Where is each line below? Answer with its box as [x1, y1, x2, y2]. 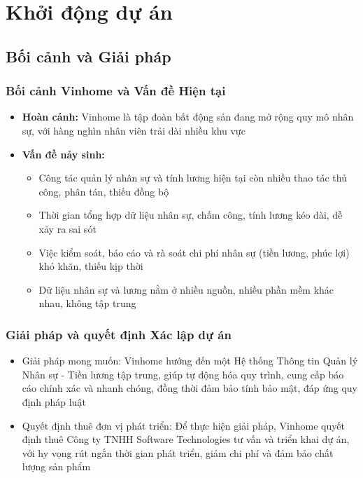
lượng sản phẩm [22, 459, 91, 474]
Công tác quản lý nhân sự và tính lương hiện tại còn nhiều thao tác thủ [38, 170, 347, 185]
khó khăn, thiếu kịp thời [38, 259, 143, 273]
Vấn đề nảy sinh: [22, 146, 105, 161]
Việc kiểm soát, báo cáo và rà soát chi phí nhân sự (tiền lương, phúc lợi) [38, 245, 350, 259]
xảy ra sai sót [38, 221, 97, 235]
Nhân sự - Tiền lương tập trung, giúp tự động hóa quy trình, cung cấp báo [22, 367, 344, 381]
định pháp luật [22, 394, 86, 409]
